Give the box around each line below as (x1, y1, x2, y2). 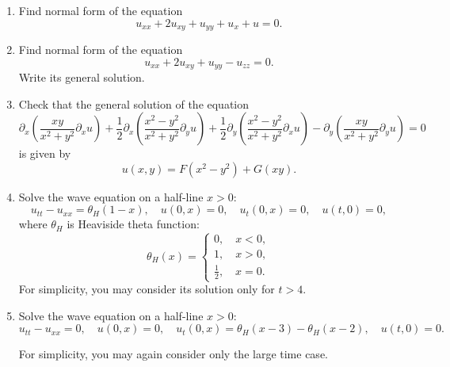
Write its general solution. (18, 69, 145, 86)
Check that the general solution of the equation (18, 95, 250, 112)
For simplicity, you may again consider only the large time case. (18, 346, 328, 362)
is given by (18, 145, 71, 162)
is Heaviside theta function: (67, 216, 200, 232)
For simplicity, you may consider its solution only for (18, 281, 275, 296)
